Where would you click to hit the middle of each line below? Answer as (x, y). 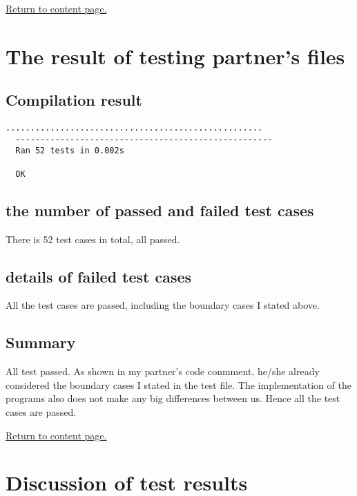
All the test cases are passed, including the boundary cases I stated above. (163, 305)
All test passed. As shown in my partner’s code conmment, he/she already (163, 371)
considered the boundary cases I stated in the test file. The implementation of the (178, 384)
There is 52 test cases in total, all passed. (93, 239)
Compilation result (74, 100)
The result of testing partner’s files (175, 56)
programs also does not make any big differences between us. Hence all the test (173, 398)
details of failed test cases (99, 276)
